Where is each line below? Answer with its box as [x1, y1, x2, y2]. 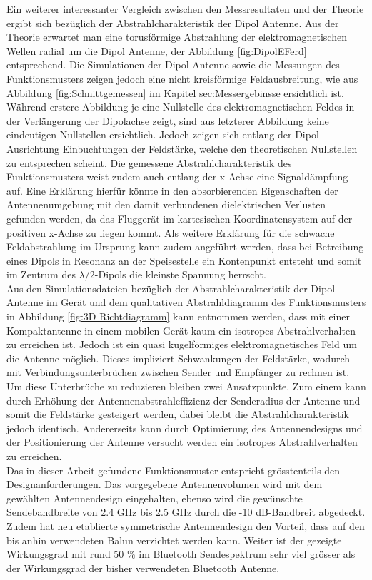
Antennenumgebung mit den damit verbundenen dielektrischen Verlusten [6, 197, 326, 212]
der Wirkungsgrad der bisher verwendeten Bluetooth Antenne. [6, 560, 280, 575]
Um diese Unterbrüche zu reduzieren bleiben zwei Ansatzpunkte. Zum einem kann [6, 379, 366, 394]
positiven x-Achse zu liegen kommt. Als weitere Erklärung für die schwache [6, 225, 335, 240]
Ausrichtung [6, 141, 60, 156]
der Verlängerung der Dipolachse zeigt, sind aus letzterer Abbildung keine [6, 113, 329, 128]
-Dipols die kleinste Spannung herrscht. [94, 267, 266, 282]
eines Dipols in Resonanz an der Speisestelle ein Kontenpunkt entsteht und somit [6, 253, 362, 268]
